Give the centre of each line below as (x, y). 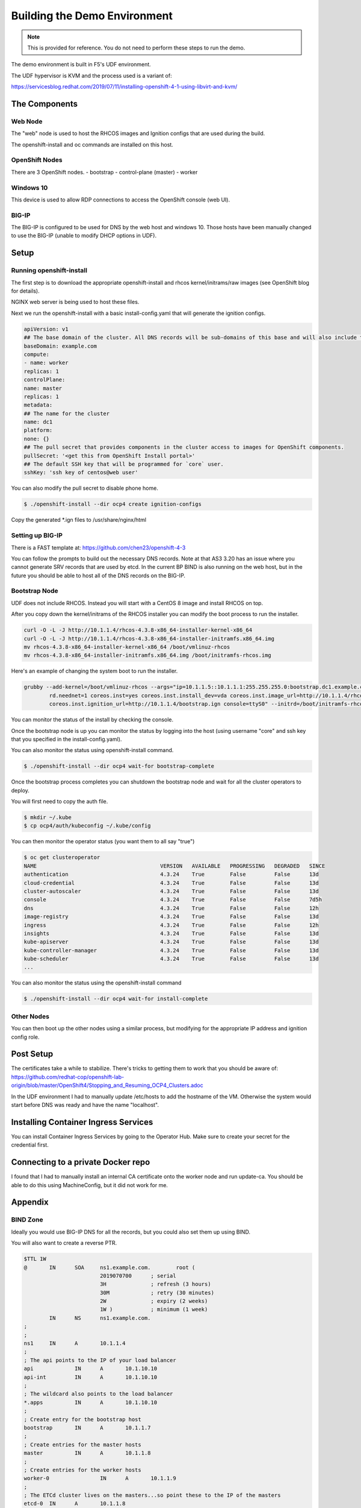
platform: (38, 430)
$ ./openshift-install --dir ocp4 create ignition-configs (113, 504)
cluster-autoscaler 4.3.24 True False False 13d (171, 891)
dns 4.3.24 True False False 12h (171, 908)
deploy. (20, 790)
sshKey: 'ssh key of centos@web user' (81, 473)
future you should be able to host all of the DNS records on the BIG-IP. (98, 575)
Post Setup (32, 1054)
